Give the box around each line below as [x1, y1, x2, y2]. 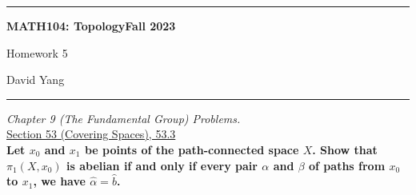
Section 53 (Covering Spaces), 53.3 [6, 125, 176, 142]
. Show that [312, 141, 378, 157]
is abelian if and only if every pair [66, 157, 258, 173]
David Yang [6, 71, 65, 88]
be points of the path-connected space [84, 141, 299, 157]
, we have [33, 173, 86, 189]
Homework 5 [6, 44, 68, 61]
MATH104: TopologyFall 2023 [6, 18, 176, 34]
